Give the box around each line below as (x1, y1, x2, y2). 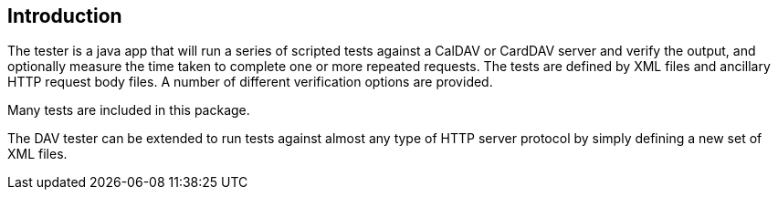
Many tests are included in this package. (7, 102, 250, 119)
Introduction (7, 5, 122, 27)
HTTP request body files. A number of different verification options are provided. (7, 74, 493, 90)
